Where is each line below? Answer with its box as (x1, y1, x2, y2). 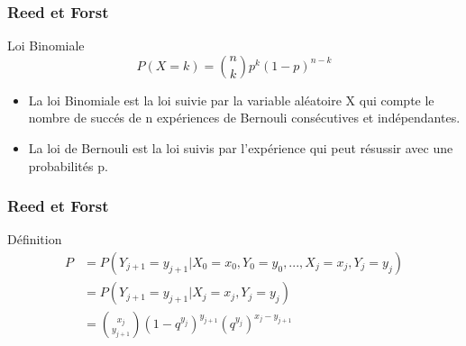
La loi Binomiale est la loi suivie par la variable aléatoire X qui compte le (28, 90, 434, 109)
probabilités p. (28, 156, 108, 175)
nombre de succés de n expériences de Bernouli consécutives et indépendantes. (28, 108, 461, 127)
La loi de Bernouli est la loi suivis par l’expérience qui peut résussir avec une (28, 139, 453, 157)
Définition (7, 230, 62, 249)
